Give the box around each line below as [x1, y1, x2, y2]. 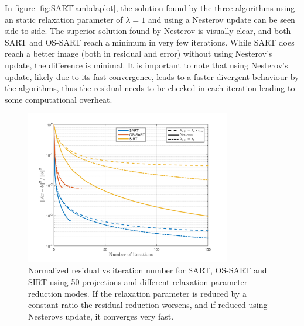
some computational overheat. [5, 93, 112, 105]
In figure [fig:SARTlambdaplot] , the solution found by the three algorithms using [5, 2, 295, 13]
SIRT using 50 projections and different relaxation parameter [28, 275, 248, 287]
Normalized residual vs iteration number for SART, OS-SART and [28, 264, 267, 276]
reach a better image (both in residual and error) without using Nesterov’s [5, 47, 272, 60]
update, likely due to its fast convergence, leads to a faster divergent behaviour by [5, 70, 299, 82]
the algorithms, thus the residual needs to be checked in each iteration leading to [5, 82, 295, 94]
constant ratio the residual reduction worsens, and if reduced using [28, 299, 268, 311]
